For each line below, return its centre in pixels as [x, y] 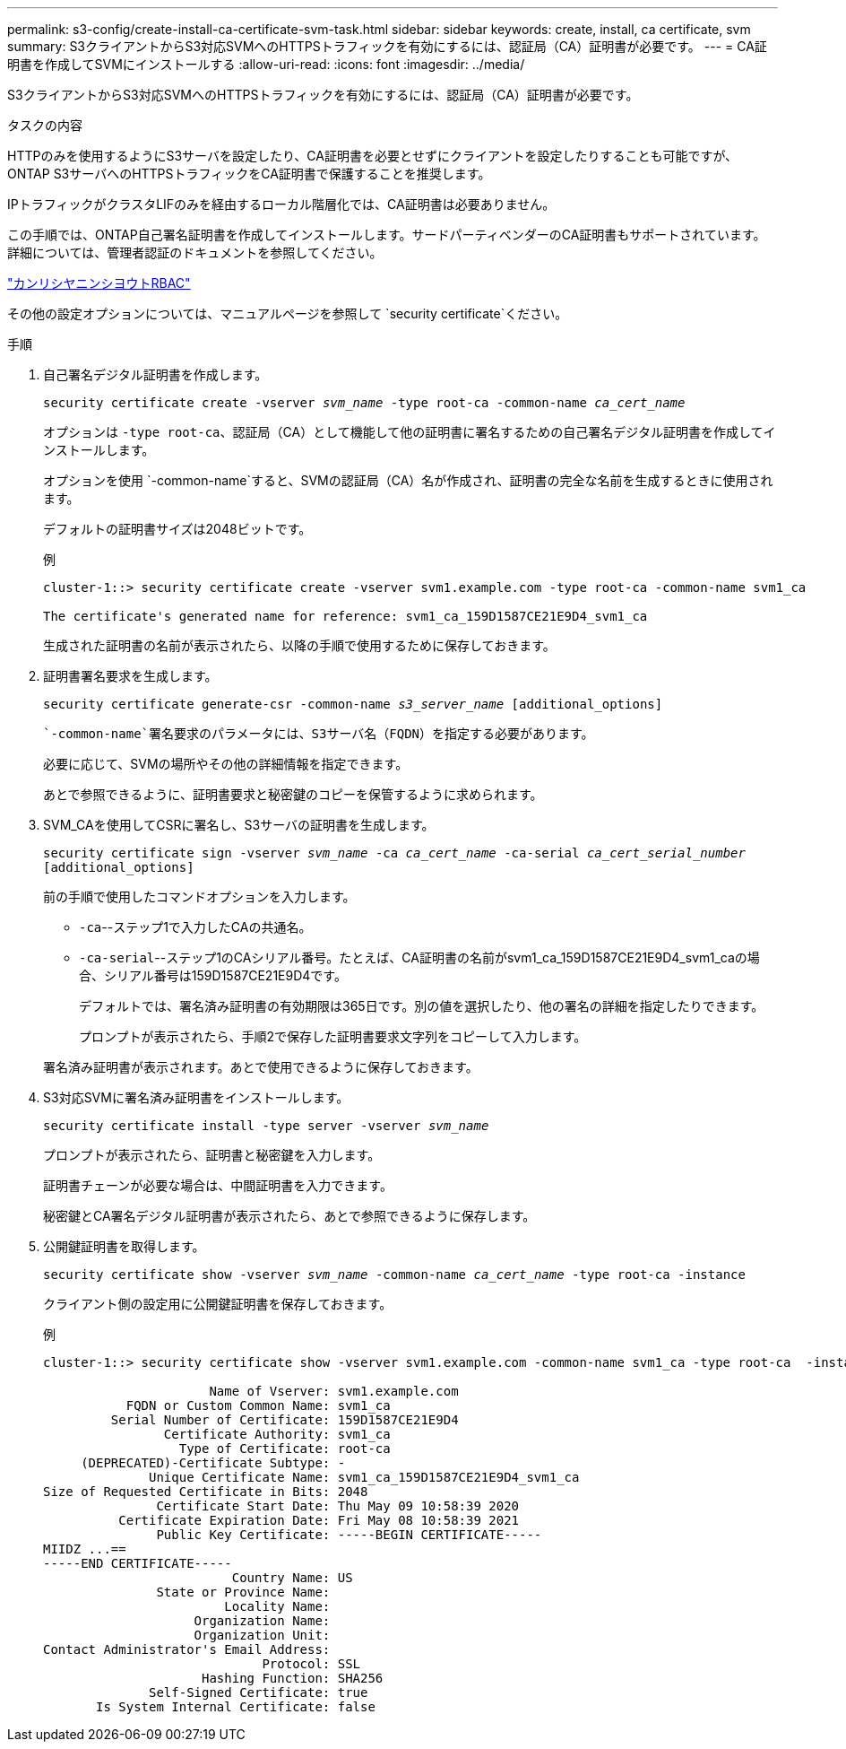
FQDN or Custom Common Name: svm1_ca [258, 1405]
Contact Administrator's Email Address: [187, 1649]
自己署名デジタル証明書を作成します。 [155, 374]
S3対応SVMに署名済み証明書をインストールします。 [196, 1097]
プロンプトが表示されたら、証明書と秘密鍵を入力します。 [212, 1155]
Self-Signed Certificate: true [259, 1692]
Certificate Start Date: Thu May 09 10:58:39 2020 [338, 1506]
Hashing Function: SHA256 [293, 1678]
